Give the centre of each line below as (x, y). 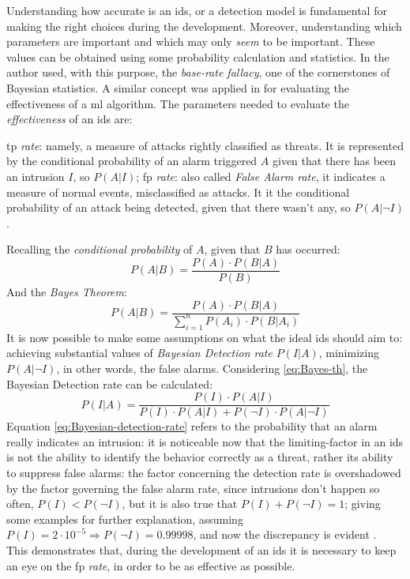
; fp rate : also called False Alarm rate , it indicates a (261, 176)
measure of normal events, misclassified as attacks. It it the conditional (178, 192)
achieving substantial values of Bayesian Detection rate (139, 353)
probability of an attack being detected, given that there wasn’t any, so (179, 207)
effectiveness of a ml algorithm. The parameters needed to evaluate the (178, 103)
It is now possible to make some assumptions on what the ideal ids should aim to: (205, 337)
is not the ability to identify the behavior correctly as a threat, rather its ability (200, 457)
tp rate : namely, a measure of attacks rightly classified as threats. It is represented (205, 145)
